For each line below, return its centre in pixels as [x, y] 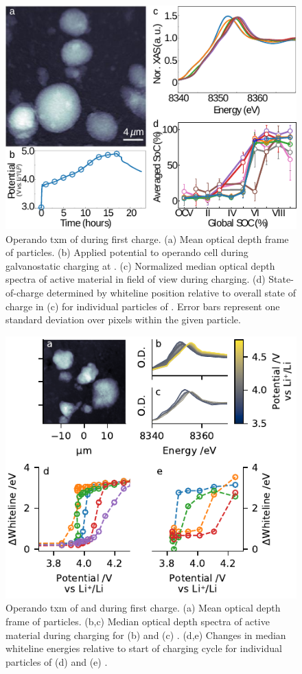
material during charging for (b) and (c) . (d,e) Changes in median [146, 635]
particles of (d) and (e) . [57, 661]
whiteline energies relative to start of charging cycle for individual [144, 648]
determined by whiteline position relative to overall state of [171, 292]
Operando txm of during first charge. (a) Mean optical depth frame [147, 239]
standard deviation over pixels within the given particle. [123, 319]
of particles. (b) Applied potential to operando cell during [127, 252]
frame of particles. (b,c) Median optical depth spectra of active [138, 621]
